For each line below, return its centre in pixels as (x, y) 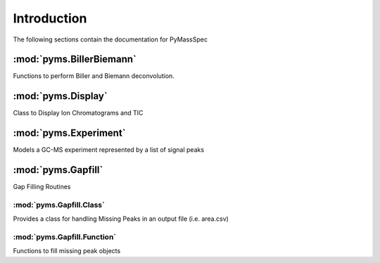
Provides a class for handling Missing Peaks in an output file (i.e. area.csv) (121, 219)
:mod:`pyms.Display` (61, 96)
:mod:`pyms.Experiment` (69, 133)
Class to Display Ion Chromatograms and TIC (78, 113)
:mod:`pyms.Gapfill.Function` (65, 237)
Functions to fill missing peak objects (67, 251)
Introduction (50, 18)
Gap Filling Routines (42, 187)
